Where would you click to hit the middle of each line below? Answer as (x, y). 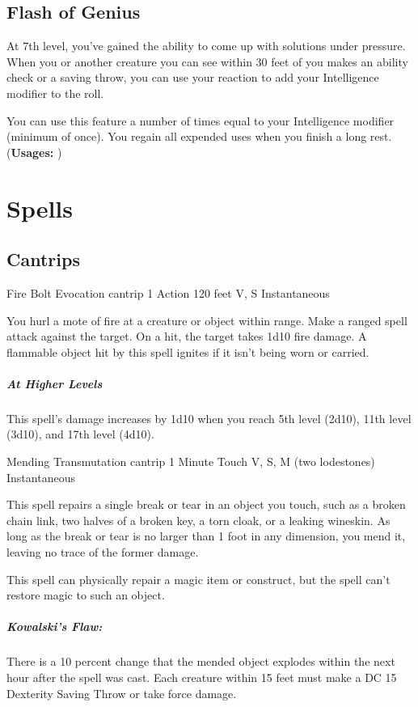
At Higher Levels (55, 383)
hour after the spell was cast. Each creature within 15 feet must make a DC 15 (202, 677)
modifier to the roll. (55, 93)
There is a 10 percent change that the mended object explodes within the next (201, 661)
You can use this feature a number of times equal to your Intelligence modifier (201, 120)
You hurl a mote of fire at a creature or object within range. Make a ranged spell (207, 320)
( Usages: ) (34, 152)
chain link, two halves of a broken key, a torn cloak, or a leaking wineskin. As (198, 520)
